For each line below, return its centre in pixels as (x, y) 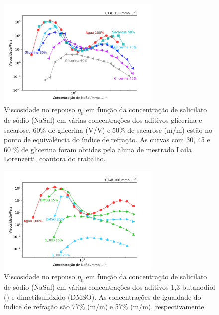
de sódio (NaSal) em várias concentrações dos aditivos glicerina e (103, 120)
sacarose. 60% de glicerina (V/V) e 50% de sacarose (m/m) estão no (108, 129)
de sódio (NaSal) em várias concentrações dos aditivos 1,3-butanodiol (109, 287)
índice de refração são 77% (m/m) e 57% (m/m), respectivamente (104, 306)
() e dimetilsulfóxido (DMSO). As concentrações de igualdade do (103, 296)
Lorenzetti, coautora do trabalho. (55, 159)
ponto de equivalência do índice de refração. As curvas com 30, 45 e (107, 139)
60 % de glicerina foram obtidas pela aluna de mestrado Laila (98, 149)
